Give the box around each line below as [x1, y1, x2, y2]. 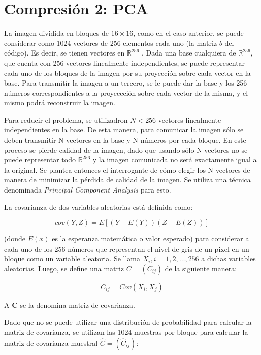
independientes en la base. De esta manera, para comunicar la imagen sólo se [4, 124, 244, 135]
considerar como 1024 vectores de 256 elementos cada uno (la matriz [4, 37, 217, 48]
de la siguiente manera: [165, 263, 237, 274]
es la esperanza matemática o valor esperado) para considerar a [52, 233, 249, 244]
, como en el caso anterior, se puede [133, 28, 244, 38]
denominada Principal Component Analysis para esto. [4, 184, 171, 195]
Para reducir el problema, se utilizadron [4, 114, 128, 125]
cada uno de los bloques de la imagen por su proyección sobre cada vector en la [4, 67, 251, 78]
